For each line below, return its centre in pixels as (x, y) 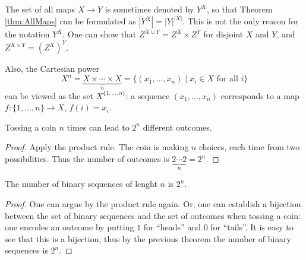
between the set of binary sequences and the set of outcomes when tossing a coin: (153, 215)
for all (227, 79)
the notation (27, 34)
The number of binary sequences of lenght (81, 184)
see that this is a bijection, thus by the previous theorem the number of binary (148, 238)
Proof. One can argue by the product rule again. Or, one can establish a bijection (153, 204)
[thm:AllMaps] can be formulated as (70, 21)
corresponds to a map (260, 95)
